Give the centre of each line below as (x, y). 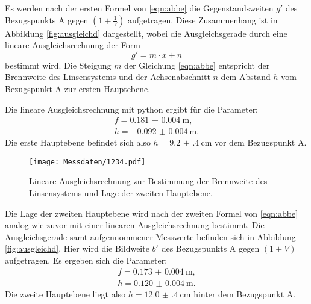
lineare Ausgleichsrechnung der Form (73, 45)
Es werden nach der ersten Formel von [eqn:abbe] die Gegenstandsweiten (139, 8)
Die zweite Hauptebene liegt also (65, 293)
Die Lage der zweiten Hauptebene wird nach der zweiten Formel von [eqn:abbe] (152, 213)
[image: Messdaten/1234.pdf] (87, 162)
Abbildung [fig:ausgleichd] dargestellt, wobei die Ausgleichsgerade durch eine (146, 33)
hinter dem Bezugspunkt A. (245, 293)
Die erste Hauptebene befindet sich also (78, 142)
